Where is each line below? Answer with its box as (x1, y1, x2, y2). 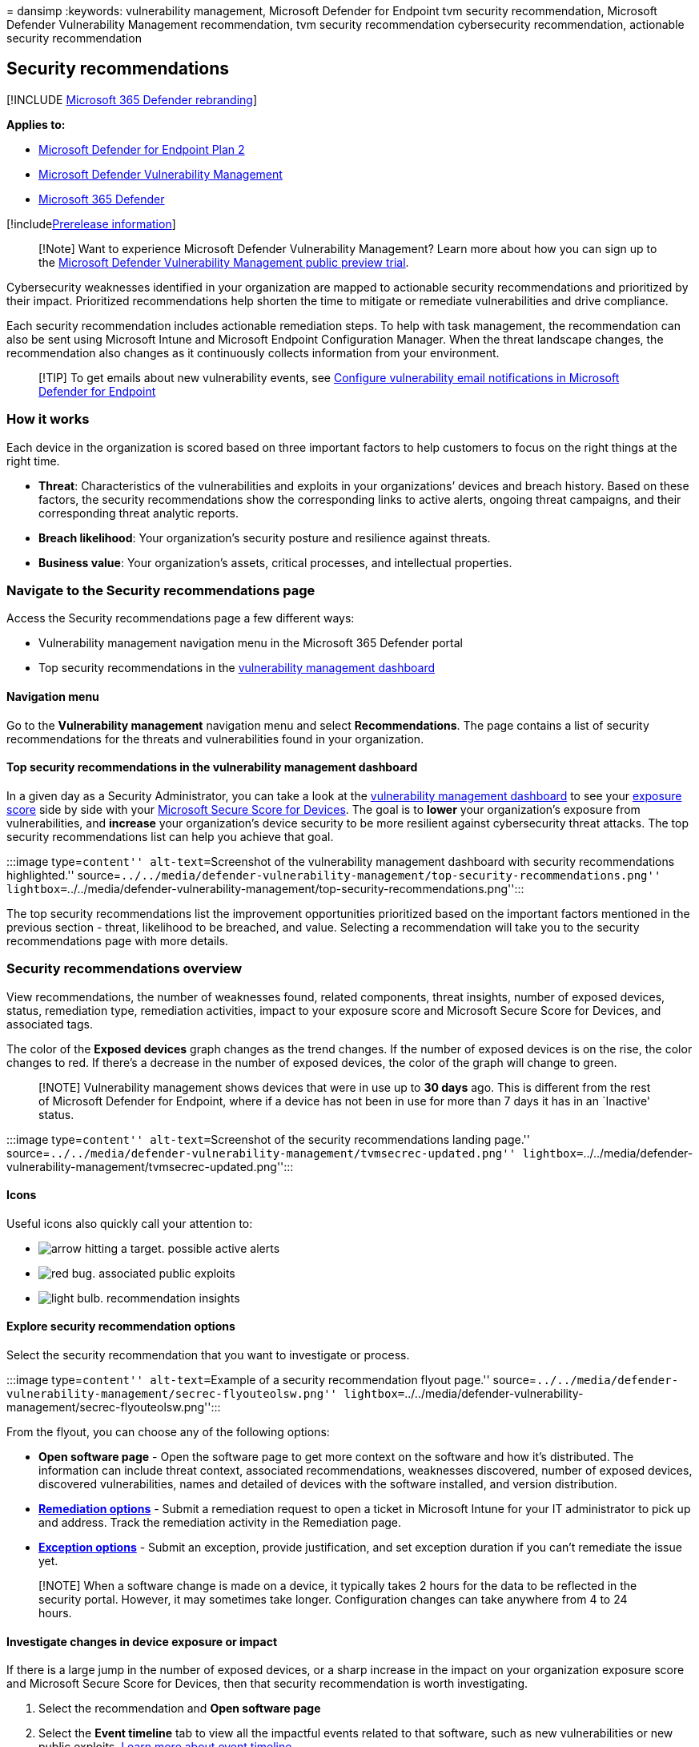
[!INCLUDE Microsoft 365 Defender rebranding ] (6, 92, 258, 107)
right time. (6, 453, 60, 468)
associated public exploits (98, 1266, 235, 1280)
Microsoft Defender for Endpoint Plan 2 (38, 142, 245, 156)
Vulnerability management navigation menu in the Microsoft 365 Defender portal (38, 636, 464, 650)
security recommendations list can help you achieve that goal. (6, 829, 334, 843)
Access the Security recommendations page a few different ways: (6, 611, 355, 626)
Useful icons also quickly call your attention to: (6, 1216, 253, 1230)
